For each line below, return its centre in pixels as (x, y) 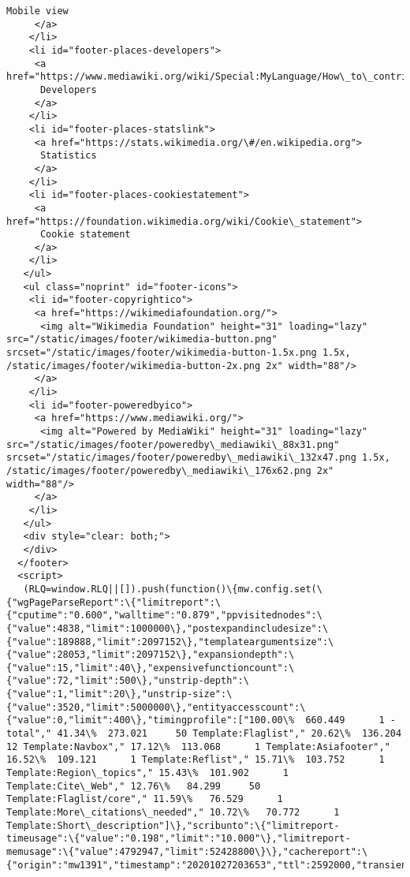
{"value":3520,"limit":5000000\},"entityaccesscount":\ (156, 707)
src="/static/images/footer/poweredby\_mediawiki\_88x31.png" (173, 444)
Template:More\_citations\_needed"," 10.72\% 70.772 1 (173, 813)
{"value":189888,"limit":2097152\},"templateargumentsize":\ (170, 642)
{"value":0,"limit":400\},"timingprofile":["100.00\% (151, 720)
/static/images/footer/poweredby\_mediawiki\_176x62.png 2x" (170, 470)
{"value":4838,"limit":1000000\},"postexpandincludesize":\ (168, 628)
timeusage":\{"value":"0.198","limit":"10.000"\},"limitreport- (179, 839)
